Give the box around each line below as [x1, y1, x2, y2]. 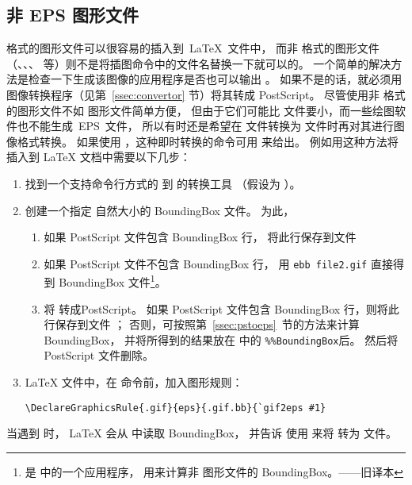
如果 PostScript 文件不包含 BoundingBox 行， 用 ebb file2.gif [44, 255, 368, 271]
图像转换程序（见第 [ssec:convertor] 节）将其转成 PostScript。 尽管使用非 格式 [6, 86, 406, 102]
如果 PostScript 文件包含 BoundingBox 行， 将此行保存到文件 [44, 229, 357, 245]
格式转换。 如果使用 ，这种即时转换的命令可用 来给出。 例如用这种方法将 [17, 133, 399, 149]
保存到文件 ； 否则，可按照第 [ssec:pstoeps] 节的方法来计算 [55, 316, 360, 333]
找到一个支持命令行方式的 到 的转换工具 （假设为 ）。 [25, 175, 301, 191]
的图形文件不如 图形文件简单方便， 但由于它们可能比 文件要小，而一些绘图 [6, 102, 395, 118]
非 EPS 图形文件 [6, 2, 139, 27]
